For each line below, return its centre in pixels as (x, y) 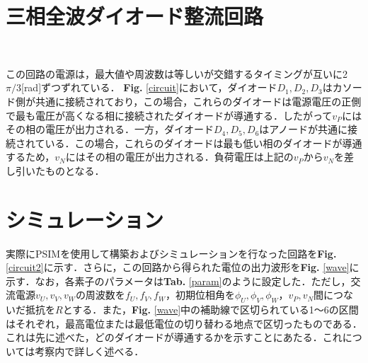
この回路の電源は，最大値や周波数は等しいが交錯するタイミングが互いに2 (177, 73)
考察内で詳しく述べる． (90, 351)
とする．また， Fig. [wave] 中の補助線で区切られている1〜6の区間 (211, 310)
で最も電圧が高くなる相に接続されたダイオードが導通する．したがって (169, 115)
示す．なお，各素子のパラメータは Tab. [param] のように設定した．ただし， (178, 281)
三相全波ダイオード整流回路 (135, 16)
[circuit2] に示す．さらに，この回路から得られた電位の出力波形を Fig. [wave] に (183, 267)
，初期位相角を (200, 295)
